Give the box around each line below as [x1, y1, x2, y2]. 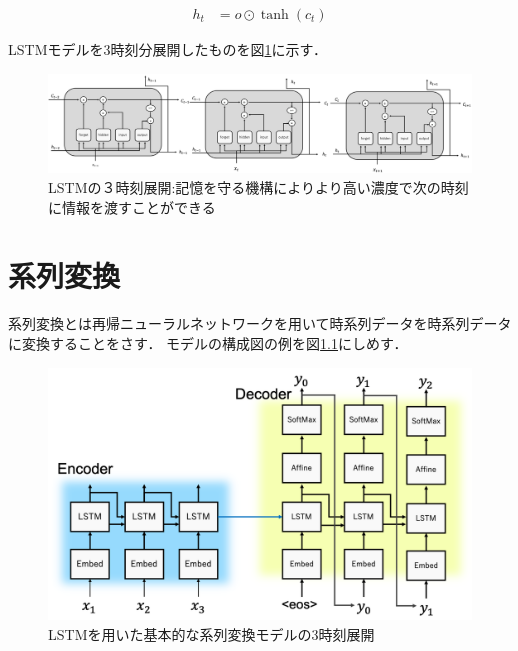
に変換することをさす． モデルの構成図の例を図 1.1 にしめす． [8, 332, 408, 353]
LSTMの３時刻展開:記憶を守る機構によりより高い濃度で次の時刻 [48, 177, 469, 197]
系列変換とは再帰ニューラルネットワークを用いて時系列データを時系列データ [8, 313, 512, 334]
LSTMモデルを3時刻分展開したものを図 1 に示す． [8, 39, 327, 60]
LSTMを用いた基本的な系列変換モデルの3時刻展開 [48, 623, 375, 644]
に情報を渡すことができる [48, 196, 216, 217]
